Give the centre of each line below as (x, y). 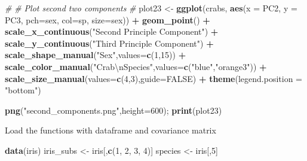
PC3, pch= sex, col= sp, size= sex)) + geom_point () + (108, 19)
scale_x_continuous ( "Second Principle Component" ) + (112, 31)
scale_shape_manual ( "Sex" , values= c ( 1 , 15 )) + (96, 55)
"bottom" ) (23, 90)
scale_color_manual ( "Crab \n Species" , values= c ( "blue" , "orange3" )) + (136, 66)
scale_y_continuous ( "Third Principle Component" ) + (109, 43)
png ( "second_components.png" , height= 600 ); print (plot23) (113, 110)
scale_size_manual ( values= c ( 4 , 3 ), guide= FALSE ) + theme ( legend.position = (153, 78)
